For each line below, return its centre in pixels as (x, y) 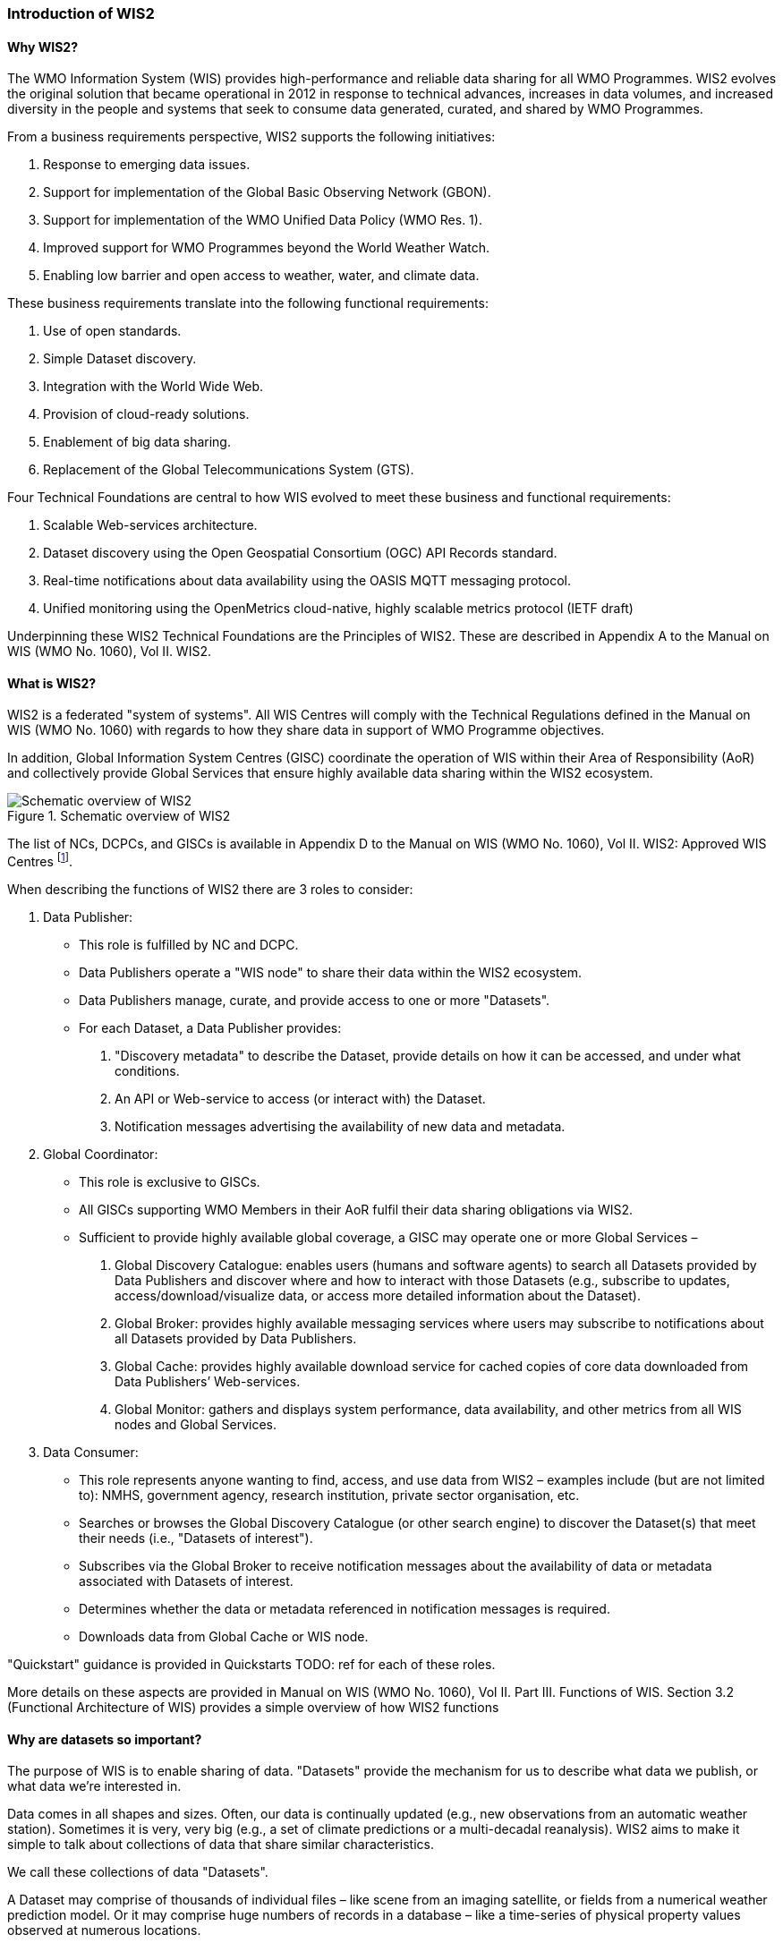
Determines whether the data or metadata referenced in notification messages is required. (345, 1609)
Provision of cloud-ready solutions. (146, 414)
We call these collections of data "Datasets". (138, 1872)
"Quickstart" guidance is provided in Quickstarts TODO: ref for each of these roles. (251, 1665)
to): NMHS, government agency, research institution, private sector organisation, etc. (329, 1496)
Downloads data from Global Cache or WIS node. (224, 1637)
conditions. (147, 1071)
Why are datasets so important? (105, 1739)
